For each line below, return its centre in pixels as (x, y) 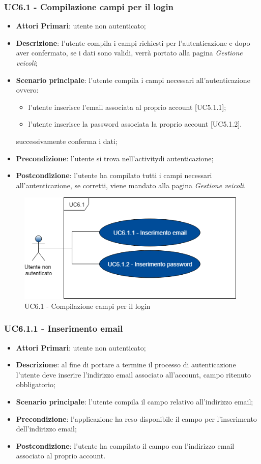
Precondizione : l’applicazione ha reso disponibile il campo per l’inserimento (136, 418)
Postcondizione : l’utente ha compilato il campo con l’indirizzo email (125, 445)
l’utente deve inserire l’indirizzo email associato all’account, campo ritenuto (134, 374)
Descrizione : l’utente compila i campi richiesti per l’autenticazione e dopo (133, 42)
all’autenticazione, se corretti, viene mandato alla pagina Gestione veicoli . (131, 185)
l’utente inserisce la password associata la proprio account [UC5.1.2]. (135, 124)
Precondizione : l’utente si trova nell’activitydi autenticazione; (115, 158)
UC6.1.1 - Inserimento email (64, 328)
